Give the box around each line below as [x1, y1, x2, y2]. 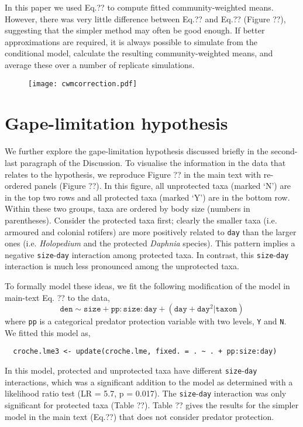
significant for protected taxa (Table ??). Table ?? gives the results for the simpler [5, 399, 299, 411]
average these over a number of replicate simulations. [5, 58, 195, 70]
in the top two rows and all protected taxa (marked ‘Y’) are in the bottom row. [5, 191, 290, 203]
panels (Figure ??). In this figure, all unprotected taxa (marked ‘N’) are [34, 179, 291, 192]
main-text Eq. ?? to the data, [5, 291, 110, 303]
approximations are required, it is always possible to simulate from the [5, 35, 257, 48]
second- [271, 145, 298, 157]
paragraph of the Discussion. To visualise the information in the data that [20, 156, 286, 168]
